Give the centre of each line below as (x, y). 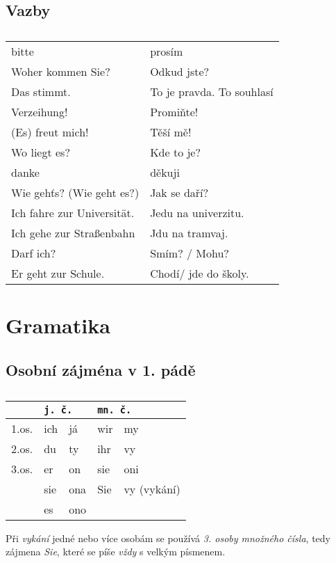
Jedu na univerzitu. (197, 213)
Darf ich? (34, 253)
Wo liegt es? (41, 152)
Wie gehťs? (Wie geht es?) (75, 193)
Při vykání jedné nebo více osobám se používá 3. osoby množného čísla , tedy (168, 538)
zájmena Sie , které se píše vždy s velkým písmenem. (116, 552)
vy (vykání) (152, 489)
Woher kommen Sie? (61, 72)
